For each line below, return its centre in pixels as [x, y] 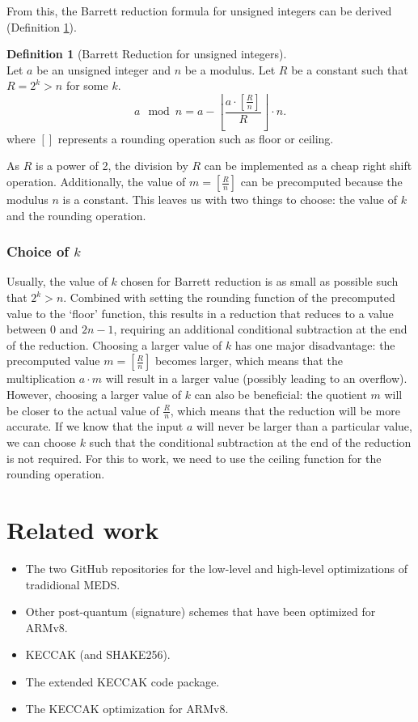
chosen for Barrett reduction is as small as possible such [260, 281]
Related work [83, 529]
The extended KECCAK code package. [122, 681]
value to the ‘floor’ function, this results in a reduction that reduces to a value [200, 313]
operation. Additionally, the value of [96, 182]
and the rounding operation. [76, 215]
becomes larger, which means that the [249, 361]
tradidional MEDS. [73, 584]
